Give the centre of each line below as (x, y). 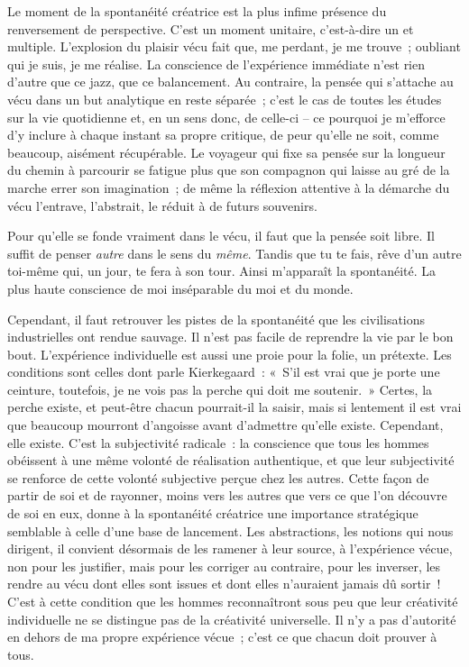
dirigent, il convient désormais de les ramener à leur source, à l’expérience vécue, (230, 548)
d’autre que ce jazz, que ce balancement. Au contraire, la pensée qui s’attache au (230, 82)
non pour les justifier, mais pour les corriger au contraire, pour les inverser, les (224, 566)
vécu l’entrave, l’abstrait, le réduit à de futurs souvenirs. (162, 205)
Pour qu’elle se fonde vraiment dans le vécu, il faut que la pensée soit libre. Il (221, 236)
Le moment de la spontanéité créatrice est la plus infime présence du (197, 11)
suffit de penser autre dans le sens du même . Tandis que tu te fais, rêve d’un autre (234, 253)
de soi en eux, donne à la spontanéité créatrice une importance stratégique (213, 513)
